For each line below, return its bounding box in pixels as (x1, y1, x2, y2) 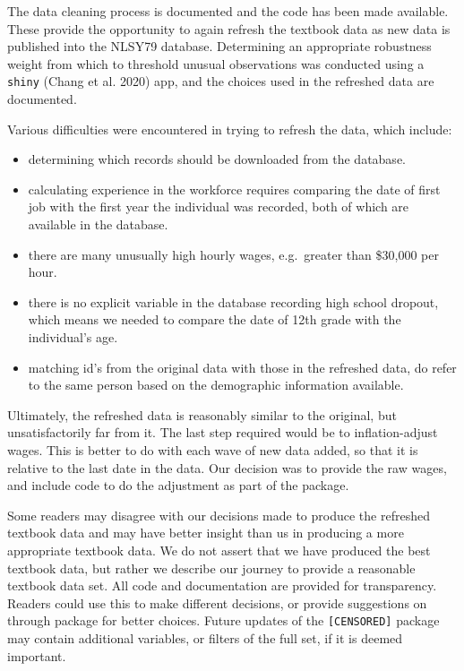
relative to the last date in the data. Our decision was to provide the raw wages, (7, 458, 447, 477)
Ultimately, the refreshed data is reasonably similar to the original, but (7, 405, 397, 424)
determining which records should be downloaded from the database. (28, 150, 406, 168)
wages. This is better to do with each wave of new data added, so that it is (7, 440, 418, 459)
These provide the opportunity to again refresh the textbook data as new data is (7, 19, 451, 38)
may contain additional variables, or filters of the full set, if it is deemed (7, 628, 403, 647)
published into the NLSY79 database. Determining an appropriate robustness (7, 37, 432, 56)
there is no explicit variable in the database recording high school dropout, (28, 292, 439, 311)
